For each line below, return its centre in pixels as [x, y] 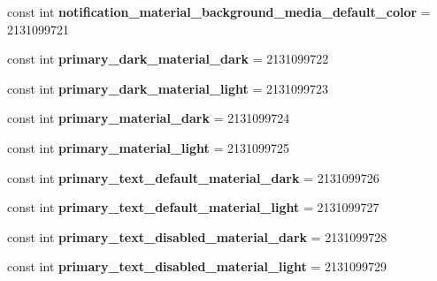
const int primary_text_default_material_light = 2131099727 [193, 207]
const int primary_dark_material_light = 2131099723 [168, 88]
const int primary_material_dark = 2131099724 [149, 118]
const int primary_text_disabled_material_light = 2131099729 [197, 266]
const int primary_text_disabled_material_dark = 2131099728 [197, 236]
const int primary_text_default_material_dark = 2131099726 [193, 177]
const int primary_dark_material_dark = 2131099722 [168, 59]
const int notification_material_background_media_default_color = [219, 11]
